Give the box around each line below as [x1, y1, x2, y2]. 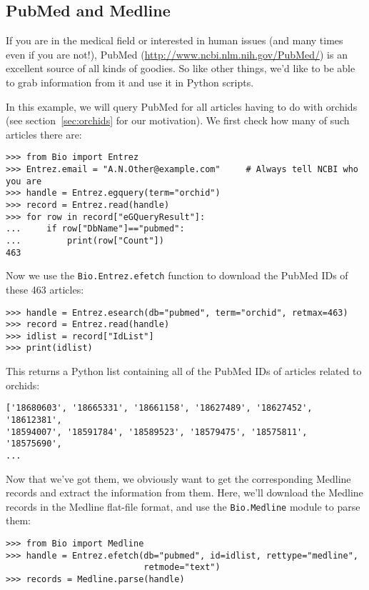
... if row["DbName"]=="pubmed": [6, 224, 185, 234]
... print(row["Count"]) [6, 235, 164, 246]
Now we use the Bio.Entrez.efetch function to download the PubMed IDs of [6, 268, 348, 283]
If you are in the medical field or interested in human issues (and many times [6, 33, 343, 48]
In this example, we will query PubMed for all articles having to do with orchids [6, 99, 358, 114]
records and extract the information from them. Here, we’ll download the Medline [6, 485, 363, 500]
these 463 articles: [6, 281, 84, 296]
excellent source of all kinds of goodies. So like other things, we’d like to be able [6, 61, 355, 76]
